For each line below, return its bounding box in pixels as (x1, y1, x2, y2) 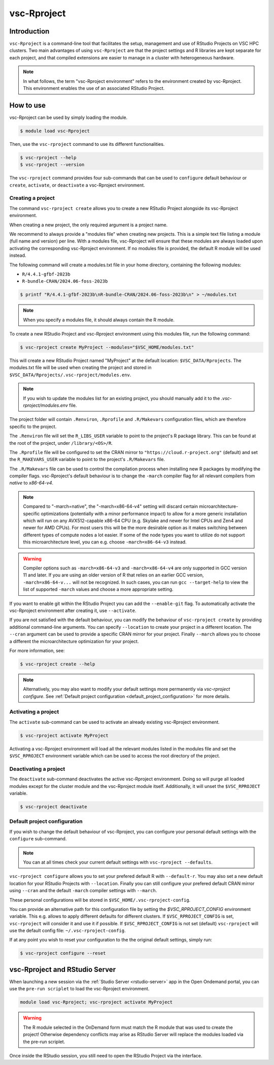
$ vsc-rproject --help (20, 155, 77, 160)
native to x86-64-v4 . (9, 480, 53, 486)
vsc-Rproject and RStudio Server (9, 965, 116, 973)
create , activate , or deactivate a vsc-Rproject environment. (9, 182, 145, 188)
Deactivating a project (9, 765, 65, 772)
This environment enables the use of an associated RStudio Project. (23, 85, 165, 92)
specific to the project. (9, 423, 57, 430)
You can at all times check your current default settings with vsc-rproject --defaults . (23, 859, 213, 865)
